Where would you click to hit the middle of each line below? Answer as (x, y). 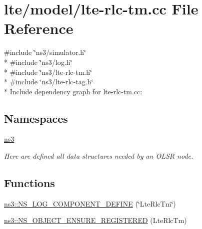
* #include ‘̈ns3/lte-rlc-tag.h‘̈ (49, 82)
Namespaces (36, 118)
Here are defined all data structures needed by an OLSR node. (99, 156)
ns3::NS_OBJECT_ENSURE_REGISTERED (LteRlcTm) (95, 220)
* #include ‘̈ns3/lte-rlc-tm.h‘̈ (48, 72)
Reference (39, 28)
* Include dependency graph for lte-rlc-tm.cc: (73, 91)
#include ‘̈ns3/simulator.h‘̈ (45, 52)
